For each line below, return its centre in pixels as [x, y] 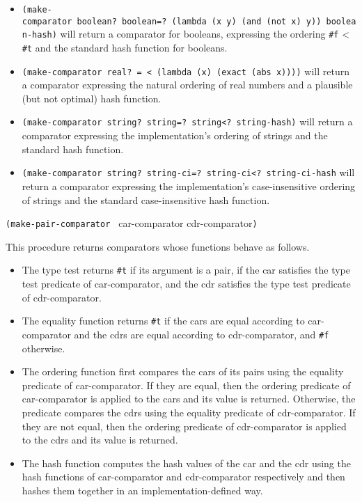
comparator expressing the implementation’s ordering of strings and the [175, 135]
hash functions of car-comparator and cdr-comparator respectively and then [183, 477]
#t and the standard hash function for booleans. [125, 47]
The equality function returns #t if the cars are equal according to [163, 321]
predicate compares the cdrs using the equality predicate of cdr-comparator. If [189, 412]
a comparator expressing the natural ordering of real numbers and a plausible [187, 85]
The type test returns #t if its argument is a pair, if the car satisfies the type [186, 270]
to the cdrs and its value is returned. [100, 440]
